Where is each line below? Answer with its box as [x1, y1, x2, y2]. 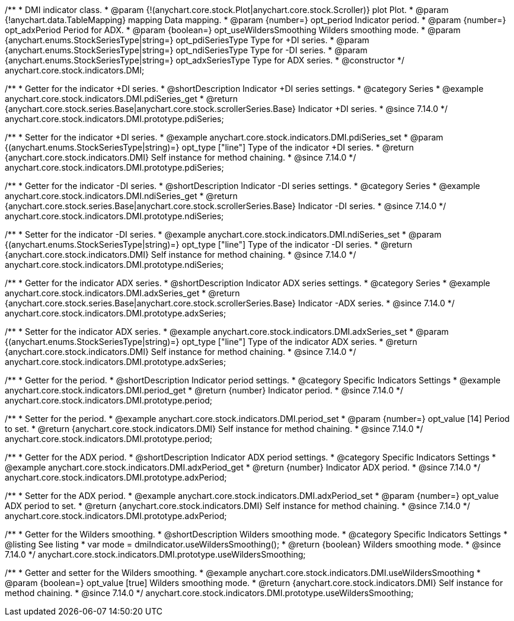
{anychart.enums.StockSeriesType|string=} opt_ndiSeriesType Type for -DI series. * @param [5, 45, 368, 55]
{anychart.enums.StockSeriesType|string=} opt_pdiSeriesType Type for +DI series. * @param [5, 35, 369, 45]
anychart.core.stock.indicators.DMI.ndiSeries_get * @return [5, 191, 238, 201]
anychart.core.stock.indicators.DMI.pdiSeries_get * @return [5, 94, 238, 104]
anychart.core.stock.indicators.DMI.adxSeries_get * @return [5, 288, 240, 298]
